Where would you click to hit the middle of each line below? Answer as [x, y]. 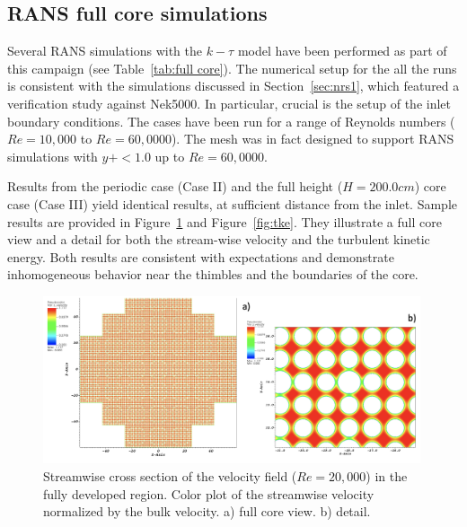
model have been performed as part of [342, 51]
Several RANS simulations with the [105, 51]
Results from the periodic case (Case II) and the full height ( [175, 186]
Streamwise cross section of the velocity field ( [170, 476]
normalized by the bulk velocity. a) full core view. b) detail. [207, 511]
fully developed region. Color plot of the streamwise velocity [209, 493]
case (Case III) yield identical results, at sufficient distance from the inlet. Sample [232, 203]
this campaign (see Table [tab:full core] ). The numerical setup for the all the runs [232, 68]
